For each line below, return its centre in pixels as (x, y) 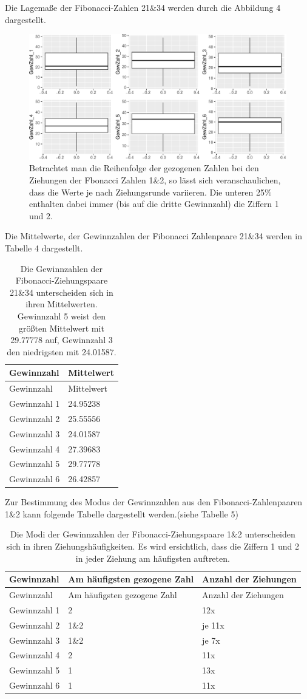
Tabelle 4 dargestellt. (44, 247)
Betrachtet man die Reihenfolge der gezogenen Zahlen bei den (144, 168)
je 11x (213, 625)
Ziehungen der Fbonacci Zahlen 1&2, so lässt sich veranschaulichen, (155, 179)
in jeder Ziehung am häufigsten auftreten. (153, 558)
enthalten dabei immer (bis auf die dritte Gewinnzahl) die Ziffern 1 (154, 204)
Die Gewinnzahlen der (62, 268)
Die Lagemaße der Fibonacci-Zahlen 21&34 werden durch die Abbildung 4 (143, 7)
